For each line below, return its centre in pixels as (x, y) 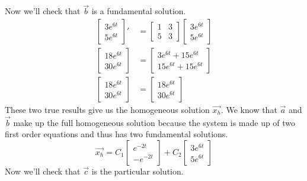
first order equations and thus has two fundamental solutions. (116, 134)
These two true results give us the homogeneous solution (107, 109)
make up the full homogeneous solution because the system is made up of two (154, 122)
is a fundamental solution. (139, 11)
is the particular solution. (137, 171)
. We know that (249, 109)
